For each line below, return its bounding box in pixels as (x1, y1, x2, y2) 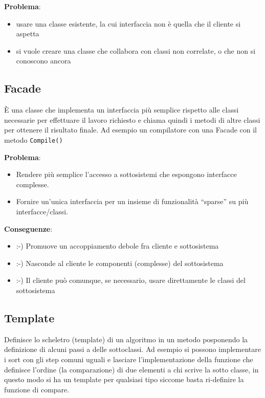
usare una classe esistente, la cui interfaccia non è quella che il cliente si (16, 18, 241, 29)
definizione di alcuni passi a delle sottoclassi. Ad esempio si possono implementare (4, 344, 261, 355)
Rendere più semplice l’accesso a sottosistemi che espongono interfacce (16, 169, 237, 180)
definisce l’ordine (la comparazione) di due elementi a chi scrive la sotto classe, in (4, 364, 259, 374)
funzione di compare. (4, 384, 70, 394)
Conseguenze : (4, 223, 53, 234)
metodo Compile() (4, 134, 63, 145)
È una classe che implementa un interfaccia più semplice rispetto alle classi (4, 104, 239, 115)
